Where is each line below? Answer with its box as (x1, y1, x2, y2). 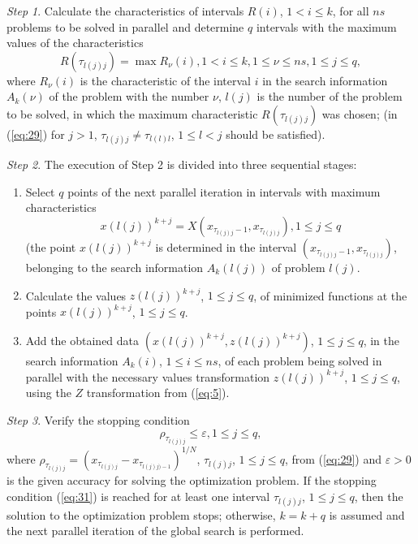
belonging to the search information (25, 258, 204, 275)
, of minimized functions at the (253, 287, 407, 304)
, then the (354, 487, 403, 504)
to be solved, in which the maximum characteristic (6, 105, 258, 122)
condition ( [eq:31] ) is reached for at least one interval (6, 487, 270, 504)
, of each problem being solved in (218, 352, 382, 369)
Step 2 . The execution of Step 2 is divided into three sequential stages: (6, 156, 357, 173)
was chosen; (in (321, 105, 398, 122)
